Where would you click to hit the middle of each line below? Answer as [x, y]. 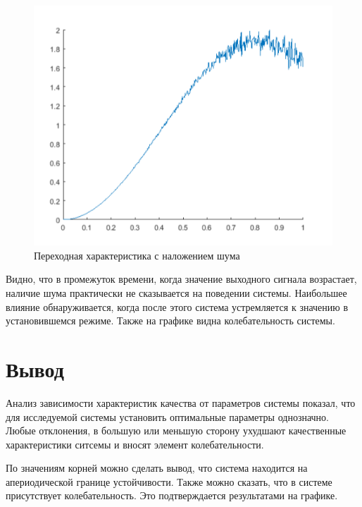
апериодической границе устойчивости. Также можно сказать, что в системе [169, 481]
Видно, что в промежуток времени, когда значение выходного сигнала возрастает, [181, 279]
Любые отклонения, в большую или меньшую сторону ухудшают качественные [176, 430]
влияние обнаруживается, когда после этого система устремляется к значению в [177, 306]
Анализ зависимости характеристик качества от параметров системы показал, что [181, 402]
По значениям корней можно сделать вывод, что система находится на [157, 468]
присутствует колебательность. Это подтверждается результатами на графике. [172, 495]
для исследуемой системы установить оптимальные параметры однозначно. [167, 416]
